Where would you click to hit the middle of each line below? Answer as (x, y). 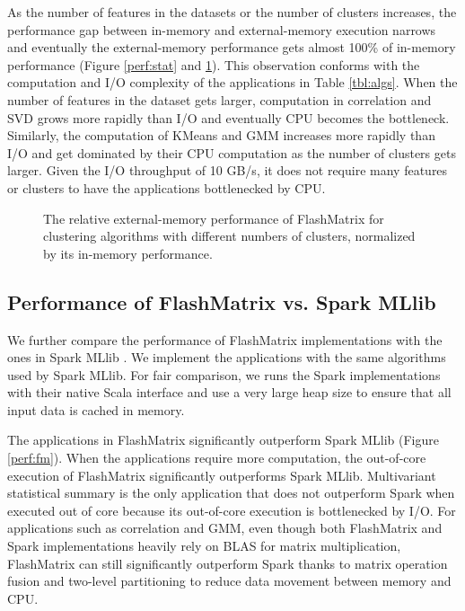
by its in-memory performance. (128, 253)
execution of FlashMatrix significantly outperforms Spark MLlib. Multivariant (222, 475)
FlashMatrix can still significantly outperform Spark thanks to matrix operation (228, 563)
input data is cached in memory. (96, 409)
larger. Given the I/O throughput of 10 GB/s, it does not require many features (228, 170)
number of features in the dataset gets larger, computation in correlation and (219, 99)
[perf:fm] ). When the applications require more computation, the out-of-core (217, 458)
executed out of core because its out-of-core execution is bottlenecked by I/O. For (232, 510)
